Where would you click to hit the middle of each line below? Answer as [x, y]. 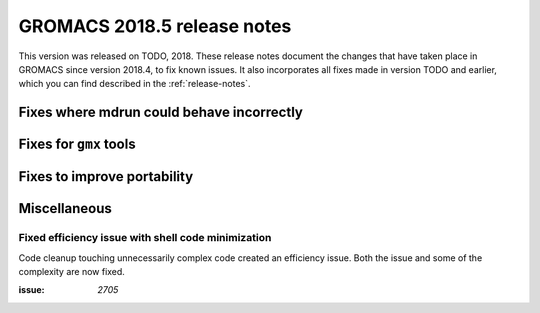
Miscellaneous [65, 208]
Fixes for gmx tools [77, 144]
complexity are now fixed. [71, 271]
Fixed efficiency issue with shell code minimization [145, 238]
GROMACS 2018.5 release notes [155, 26]
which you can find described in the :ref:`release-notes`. [134, 84]
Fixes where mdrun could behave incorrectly [161, 112]
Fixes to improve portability [106, 176]
